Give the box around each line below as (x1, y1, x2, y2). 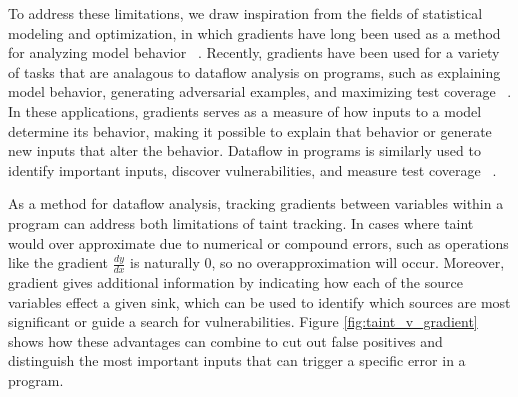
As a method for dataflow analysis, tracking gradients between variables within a (8, 193, 504, 214)
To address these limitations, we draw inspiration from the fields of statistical (8, 3, 483, 23)
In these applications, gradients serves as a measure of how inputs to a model (8, 100, 482, 121)
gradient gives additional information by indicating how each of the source (8, 271, 463, 292)
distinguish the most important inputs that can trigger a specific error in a (8, 350, 466, 371)
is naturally (130, 252, 200, 273)
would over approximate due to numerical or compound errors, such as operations (8, 232, 509, 253)
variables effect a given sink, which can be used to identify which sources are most (8, 291, 511, 312)
